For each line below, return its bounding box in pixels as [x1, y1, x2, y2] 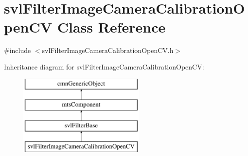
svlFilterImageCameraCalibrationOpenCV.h [42, 45, 174, 55]
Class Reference [57, 17, 166, 37]
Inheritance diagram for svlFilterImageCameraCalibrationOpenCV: [4, 61, 204, 71]
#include [4, 45, 31, 55]
